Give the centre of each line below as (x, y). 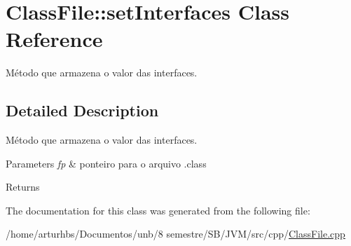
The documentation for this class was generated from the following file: (158, 210)
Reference (54, 39)
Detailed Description (82, 110)
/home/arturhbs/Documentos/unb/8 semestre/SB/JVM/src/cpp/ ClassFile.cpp (175, 234)
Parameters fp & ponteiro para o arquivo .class (106, 163)
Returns (23, 187)
